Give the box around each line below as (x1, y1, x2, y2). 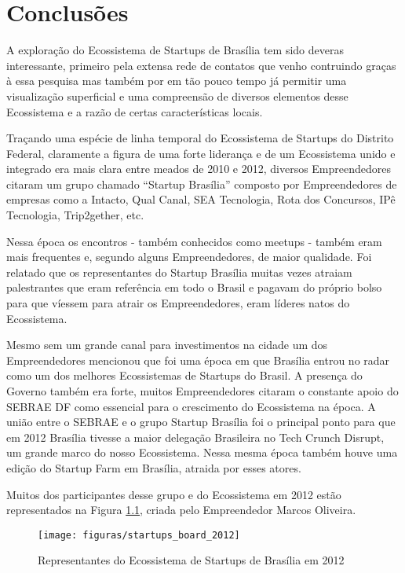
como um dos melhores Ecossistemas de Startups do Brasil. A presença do (6, 367, 363, 384)
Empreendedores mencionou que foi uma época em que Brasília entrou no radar (6, 351, 390, 368)
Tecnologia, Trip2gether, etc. (6, 207, 144, 223)
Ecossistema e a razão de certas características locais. (6, 103, 263, 119)
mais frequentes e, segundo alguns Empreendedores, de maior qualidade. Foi (6, 248, 372, 265)
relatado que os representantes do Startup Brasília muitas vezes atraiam (6, 263, 352, 280)
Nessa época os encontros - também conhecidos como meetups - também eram (6, 233, 382, 249)
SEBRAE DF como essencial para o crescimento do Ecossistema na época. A (6, 398, 376, 414)
